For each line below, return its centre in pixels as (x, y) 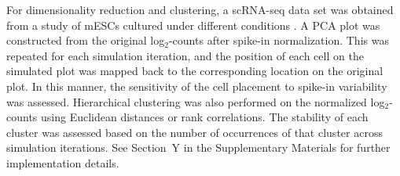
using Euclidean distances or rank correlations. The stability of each (205, 117)
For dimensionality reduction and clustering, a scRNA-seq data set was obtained (200, 9)
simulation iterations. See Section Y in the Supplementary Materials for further (198, 147)
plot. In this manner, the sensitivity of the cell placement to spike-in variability (197, 86)
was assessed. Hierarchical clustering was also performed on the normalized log (196, 101)
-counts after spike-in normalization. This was (279, 40)
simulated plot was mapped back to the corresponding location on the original (195, 71)
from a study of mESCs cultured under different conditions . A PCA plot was (193, 25)
